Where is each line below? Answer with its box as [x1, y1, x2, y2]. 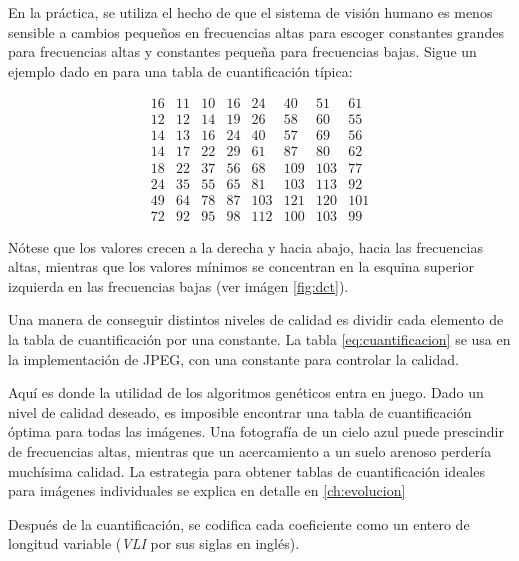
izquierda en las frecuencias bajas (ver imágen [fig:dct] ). [8, 275, 349, 296]
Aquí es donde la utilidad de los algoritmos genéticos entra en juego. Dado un [8, 382, 484, 403]
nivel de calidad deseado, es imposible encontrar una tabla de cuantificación [8, 401, 472, 422]
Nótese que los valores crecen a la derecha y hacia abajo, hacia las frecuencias [8, 236, 483, 257]
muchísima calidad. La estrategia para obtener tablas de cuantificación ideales [8, 460, 485, 481]
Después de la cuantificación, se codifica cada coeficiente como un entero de [8, 513, 470, 534]
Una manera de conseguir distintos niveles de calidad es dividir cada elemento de [8, 309, 504, 330]
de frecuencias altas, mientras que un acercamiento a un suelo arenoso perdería [8, 440, 492, 461]
